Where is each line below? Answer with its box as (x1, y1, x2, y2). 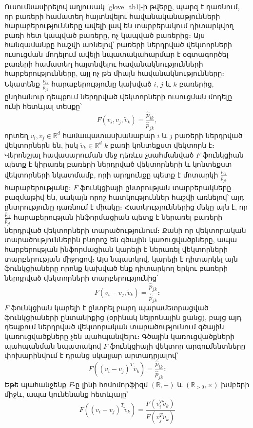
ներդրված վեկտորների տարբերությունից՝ (4, 272, 158, 283)
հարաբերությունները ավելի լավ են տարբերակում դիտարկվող (4, 20, 234, 31)
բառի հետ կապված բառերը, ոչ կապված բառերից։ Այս (4, 30, 205, 40)
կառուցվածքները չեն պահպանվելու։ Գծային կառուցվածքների (4, 331, 235, 341)
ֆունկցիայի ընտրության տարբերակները (80, 182, 232, 193)
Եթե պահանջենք (4, 379, 67, 389)
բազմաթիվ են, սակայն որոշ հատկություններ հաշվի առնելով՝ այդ (4, 192, 244, 202)
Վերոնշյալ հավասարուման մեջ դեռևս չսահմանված (4, 149, 194, 160)
